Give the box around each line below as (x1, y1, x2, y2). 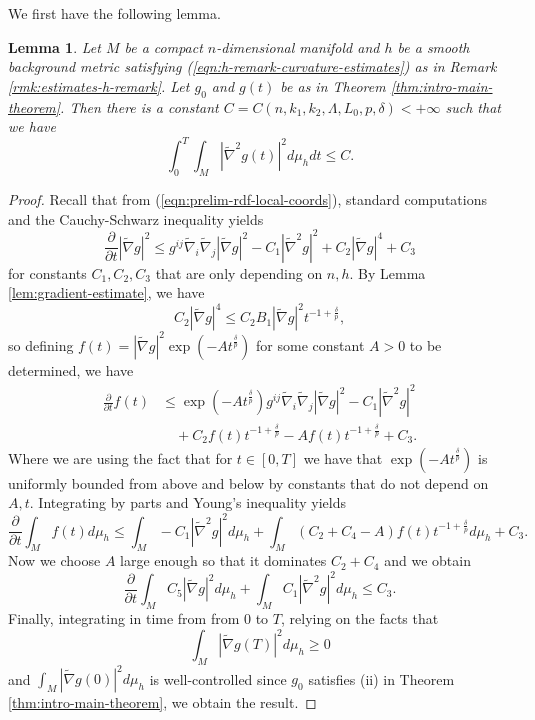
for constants (8, 262, 87, 283)
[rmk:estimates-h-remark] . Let (8, 75, 190, 96)
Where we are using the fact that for (8, 447, 233, 468)
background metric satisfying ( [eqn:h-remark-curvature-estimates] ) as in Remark (8, 56, 497, 77)
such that (445, 96, 501, 117)
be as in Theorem (280, 75, 386, 96)
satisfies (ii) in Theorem (308, 668, 455, 689)
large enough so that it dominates (120, 550, 327, 571)
